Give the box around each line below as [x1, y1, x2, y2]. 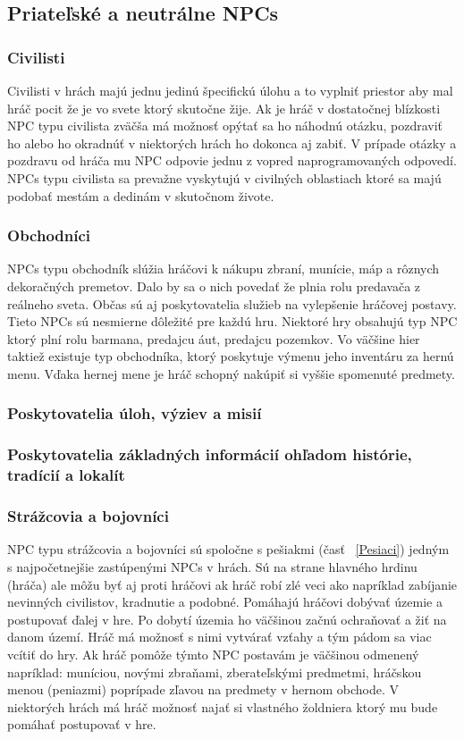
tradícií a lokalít [7, 464, 125, 486]
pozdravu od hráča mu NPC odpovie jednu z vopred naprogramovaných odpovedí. [7, 151, 457, 170]
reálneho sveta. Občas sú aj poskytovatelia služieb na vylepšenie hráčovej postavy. [7, 294, 457, 313]
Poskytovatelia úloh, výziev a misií [7, 402, 262, 424]
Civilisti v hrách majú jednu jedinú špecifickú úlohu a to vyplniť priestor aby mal [7, 81, 453, 99]
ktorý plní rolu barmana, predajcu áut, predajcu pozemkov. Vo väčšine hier [7, 329, 420, 348]
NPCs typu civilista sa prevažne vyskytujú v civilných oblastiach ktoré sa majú [7, 168, 442, 187]
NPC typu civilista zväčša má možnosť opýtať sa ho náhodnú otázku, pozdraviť [7, 116, 443, 135]
